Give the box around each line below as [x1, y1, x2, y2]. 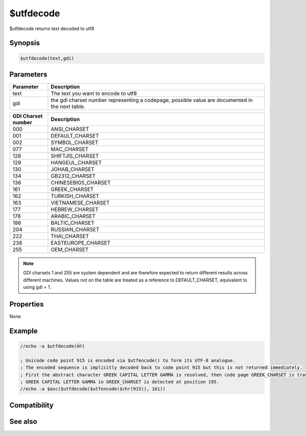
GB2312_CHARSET [50, 172, 96, 179]
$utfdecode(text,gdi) [20, 55, 74, 61]
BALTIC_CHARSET [50, 219, 95, 226]
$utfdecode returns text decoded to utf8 [9, 25, 94, 32]
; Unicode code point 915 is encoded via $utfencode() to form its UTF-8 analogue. [20, 357, 236, 363]
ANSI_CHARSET [50, 125, 89, 133]
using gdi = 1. [23, 284, 52, 290]
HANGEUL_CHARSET [50, 159, 102, 166]
